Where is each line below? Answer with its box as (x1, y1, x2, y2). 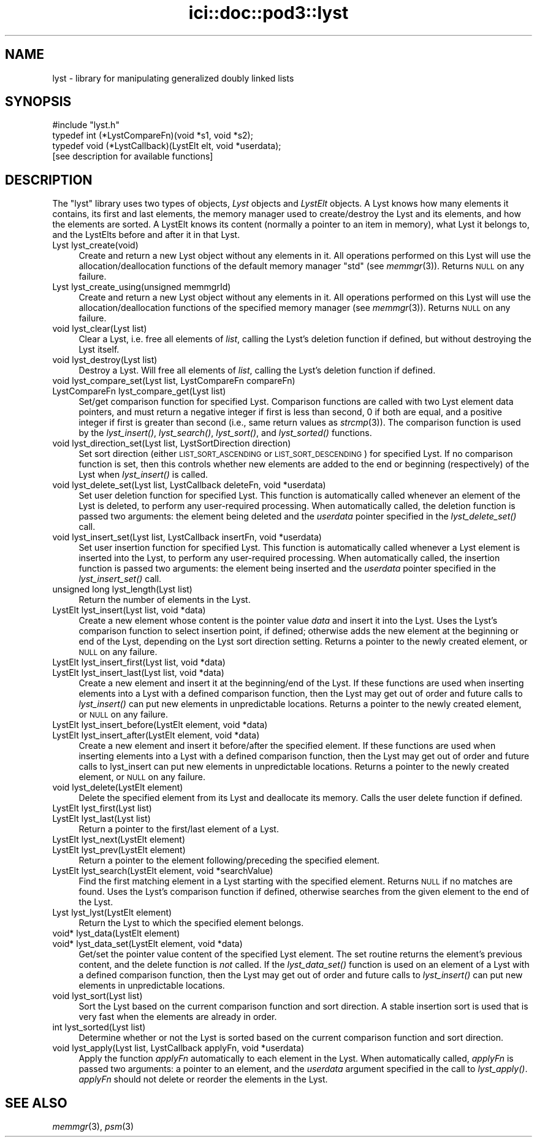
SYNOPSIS (5, 94, 72, 110)
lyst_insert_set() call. (78, 573, 162, 584)
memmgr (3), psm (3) (52, 1121, 134, 1132)
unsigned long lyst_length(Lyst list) (52, 584, 192, 595)
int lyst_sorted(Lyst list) (52, 1022, 146, 1033)
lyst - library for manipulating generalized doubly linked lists (52, 72, 294, 83)
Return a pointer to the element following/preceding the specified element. (78, 855, 380, 866)
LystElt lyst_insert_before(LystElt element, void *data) (52, 719, 268, 730)
